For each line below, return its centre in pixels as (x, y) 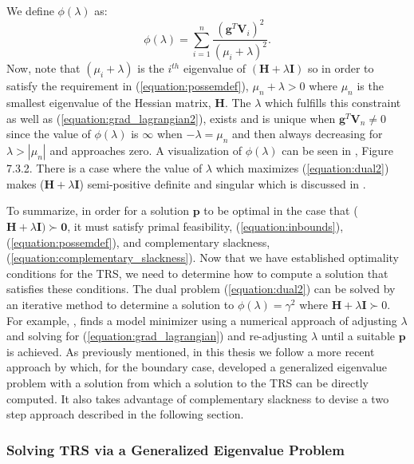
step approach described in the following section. (125, 414)
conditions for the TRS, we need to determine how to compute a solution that (197, 273)
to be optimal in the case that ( (281, 210)
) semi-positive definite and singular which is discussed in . (223, 183)
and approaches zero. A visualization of (146, 151)
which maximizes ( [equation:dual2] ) (302, 168)
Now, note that (43, 68)
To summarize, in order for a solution (98, 210)
